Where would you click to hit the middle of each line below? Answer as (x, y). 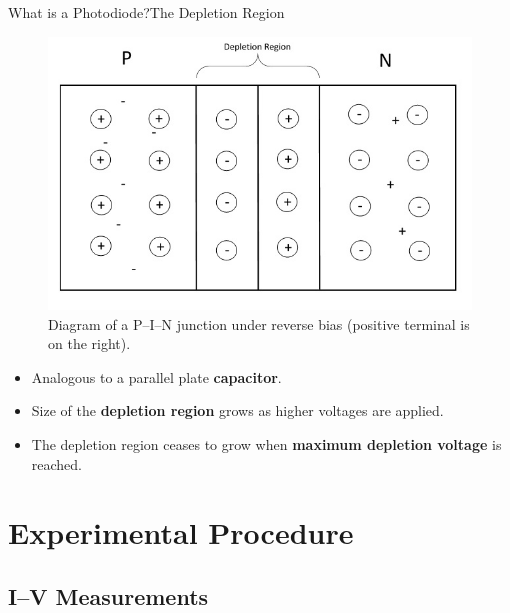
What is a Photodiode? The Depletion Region (146, 12)
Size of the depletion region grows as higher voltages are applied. (237, 410)
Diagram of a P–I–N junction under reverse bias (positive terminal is (259, 323)
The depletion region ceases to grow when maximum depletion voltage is (266, 444)
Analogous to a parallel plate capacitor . (156, 376)
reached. (57, 463)
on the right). (89, 343)
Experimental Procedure (181, 532)
